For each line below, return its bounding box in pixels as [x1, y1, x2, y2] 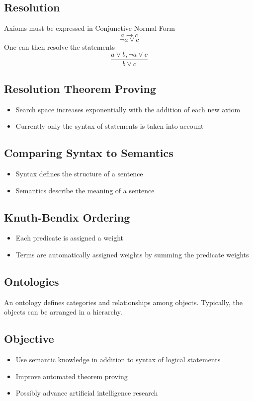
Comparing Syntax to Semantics [4, 145, 173, 160]
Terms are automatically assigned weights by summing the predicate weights [15, 249, 249, 260]
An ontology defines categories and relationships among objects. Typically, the [4, 297, 243, 307]
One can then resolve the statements [4, 41, 115, 52]
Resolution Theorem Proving [4, 80, 156, 96]
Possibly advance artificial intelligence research [15, 388, 158, 398]
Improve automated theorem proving [15, 371, 128, 381]
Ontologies [4, 274, 59, 289]
